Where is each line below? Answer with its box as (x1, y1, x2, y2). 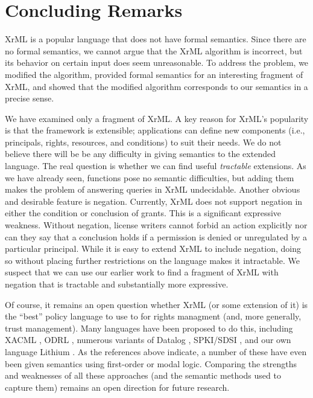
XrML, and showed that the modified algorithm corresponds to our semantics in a (5, 80, 308, 92)
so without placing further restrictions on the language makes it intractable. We (5, 254, 300, 266)
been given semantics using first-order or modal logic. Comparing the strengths (5, 357, 297, 370)
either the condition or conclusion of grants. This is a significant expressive (5, 207, 282, 219)
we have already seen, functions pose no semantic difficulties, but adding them (5, 171, 294, 184)
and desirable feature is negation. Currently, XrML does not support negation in (5, 194, 303, 207)
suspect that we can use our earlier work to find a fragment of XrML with (5, 266, 279, 278)
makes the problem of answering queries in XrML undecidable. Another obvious (5, 183, 300, 196)
